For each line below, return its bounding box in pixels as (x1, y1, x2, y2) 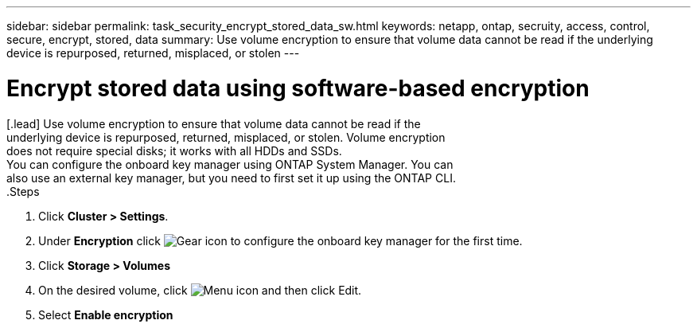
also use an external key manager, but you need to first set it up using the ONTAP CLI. (6, 170, 456, 185)
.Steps (6, 184, 40, 198)
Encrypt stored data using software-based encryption (6, 74, 590, 102)
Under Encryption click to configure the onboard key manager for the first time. (38, 233, 523, 248)
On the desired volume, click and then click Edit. (38, 283, 362, 297)
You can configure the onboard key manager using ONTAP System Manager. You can (6, 157, 454, 171)
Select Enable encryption (38, 307, 173, 322)
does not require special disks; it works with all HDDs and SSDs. (6, 143, 342, 158)
